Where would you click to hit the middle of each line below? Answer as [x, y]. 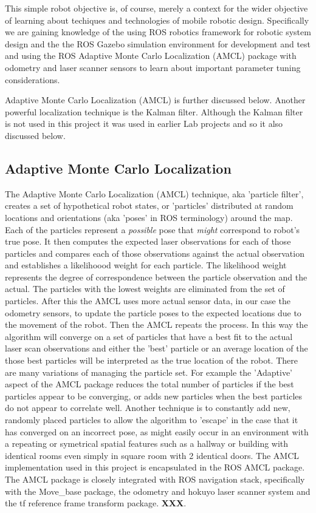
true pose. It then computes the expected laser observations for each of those [148, 241]
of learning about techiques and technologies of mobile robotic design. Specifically [157, 20]
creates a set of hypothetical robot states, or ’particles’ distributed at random [149, 206]
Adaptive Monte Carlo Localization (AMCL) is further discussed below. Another [155, 100]
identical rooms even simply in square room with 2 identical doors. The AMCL [152, 455]
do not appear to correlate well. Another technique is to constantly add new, [148, 408]
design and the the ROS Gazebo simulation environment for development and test [158, 43]
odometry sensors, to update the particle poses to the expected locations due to [153, 312]
